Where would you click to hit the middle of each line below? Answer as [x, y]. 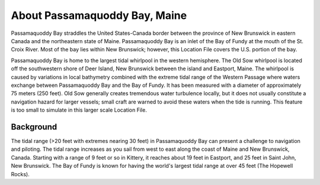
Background [34, 127]
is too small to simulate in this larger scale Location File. [79, 110]
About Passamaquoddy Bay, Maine [99, 15]
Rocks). [20, 174]
